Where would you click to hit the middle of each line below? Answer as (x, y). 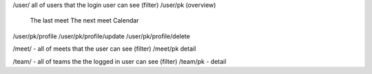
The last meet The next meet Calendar (84, 21)
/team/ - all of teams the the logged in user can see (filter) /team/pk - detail (120, 61)
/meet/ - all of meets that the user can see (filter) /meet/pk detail (104, 49)
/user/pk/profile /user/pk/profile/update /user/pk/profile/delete (102, 36)
